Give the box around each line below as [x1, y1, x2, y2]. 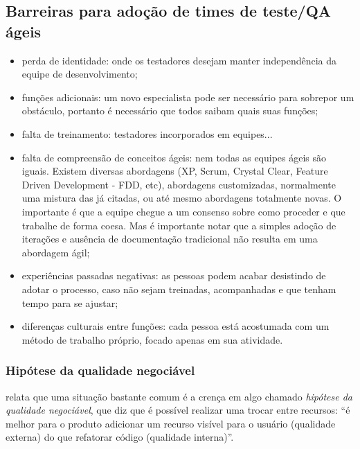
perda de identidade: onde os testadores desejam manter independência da [21, 53, 337, 67]
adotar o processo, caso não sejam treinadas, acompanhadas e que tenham [21, 281, 336, 296]
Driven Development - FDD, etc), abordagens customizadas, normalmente [21, 177, 336, 191]
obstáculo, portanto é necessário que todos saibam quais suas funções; [21, 103, 318, 118]
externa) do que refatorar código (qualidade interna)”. [6, 430, 234, 444]
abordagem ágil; [21, 245, 90, 259]
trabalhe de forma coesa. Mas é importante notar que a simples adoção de [21, 218, 336, 232]
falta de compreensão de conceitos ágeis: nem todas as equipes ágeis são [21, 150, 327, 164]
